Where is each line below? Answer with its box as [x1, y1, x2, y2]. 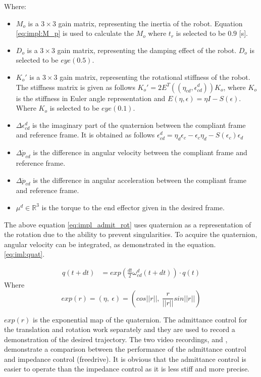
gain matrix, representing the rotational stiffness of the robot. [60, 71, 250, 82]
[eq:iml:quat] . [4, 249, 45, 259]
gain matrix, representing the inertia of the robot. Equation [58, 18, 243, 28]
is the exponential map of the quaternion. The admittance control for [33, 314, 247, 324]
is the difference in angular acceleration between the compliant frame [33, 174, 246, 185]
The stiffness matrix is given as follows [16, 81, 135, 92]
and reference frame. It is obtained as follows [16, 129, 155, 140]
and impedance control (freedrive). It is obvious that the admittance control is [4, 353, 246, 364]
